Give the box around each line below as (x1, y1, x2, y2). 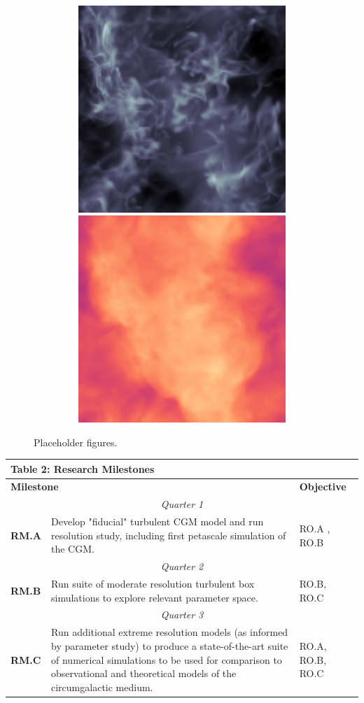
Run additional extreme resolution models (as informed (51, 625, 288, 639)
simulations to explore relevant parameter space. (51, 590, 258, 604)
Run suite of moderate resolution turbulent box (51, 576, 255, 591)
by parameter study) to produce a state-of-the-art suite (51, 638, 288, 653)
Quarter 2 (160, 559, 204, 574)
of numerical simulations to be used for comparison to (51, 652, 282, 667)
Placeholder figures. (34, 434, 118, 449)
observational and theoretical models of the (51, 666, 237, 681)
